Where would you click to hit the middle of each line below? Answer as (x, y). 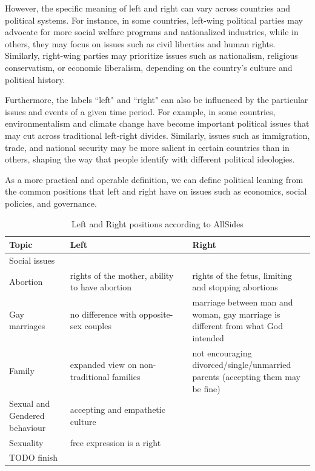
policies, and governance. (51, 203)
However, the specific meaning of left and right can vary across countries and (148, 8)
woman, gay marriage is (236, 314)
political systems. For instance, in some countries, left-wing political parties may (154, 20)
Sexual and (30, 403)
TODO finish (34, 457)
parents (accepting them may (246, 377)
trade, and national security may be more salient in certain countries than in (147, 147)
